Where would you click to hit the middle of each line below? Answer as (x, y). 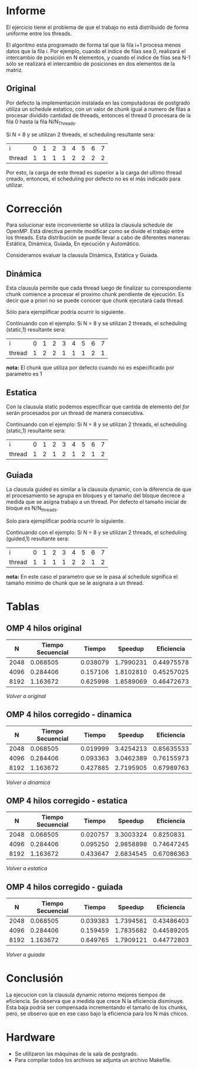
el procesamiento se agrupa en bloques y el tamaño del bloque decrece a (95, 495)
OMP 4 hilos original (44, 629)
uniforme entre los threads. (39, 33)
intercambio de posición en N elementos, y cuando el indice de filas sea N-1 (98, 57)
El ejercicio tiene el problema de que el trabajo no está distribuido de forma (97, 27)
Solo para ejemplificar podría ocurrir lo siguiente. (65, 521)
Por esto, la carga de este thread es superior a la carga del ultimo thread (94, 172)
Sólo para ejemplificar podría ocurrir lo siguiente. (65, 312)
